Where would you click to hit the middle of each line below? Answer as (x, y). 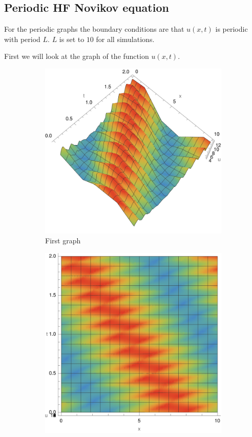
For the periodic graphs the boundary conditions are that (94, 29)
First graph (63, 241)
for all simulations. (125, 39)
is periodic (232, 29)
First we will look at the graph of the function (77, 56)
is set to (72, 39)
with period (22, 39)
